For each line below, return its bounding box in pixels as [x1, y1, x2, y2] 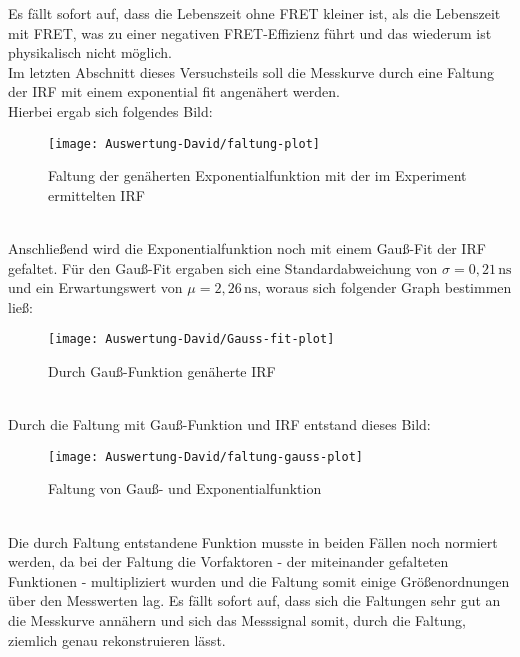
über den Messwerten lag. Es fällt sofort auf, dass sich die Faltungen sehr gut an [8, 590, 501, 611]
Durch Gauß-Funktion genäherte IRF [48, 361, 276, 382]
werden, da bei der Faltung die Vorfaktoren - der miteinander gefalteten [8, 551, 449, 572]
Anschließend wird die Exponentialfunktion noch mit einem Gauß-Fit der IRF [8, 238, 486, 258]
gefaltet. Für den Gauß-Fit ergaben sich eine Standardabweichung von [8, 257, 438, 278]
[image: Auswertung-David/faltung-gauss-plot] [48, 449, 363, 464]
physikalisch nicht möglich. [8, 42, 172, 63]
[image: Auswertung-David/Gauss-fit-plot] [48, 332, 335, 347]
